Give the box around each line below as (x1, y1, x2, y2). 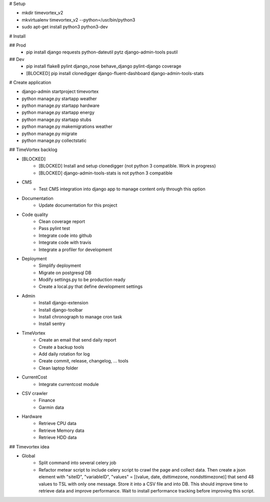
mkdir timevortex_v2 (21, 10, 63, 16)
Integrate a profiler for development (38, 246, 112, 252)
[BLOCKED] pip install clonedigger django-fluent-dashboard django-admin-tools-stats (26, 70, 204, 76)
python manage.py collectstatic (21, 137, 87, 143)
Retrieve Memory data (38, 427, 84, 433)
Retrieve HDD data (38, 434, 77, 440)
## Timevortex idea (9, 443, 49, 449)
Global (21, 453, 35, 459)
